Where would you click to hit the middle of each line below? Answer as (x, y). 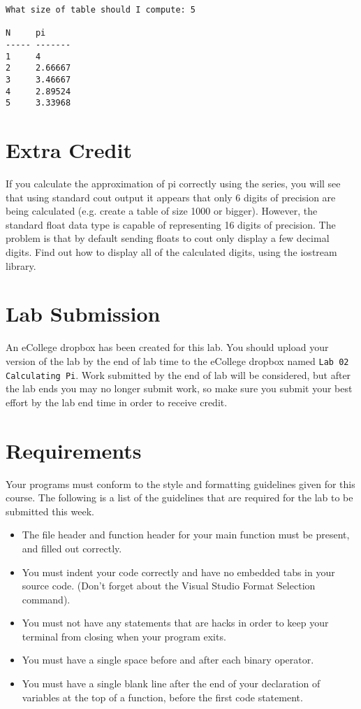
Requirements (74, 450)
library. (21, 265)
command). (46, 599)
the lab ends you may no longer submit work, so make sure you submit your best (179, 388)
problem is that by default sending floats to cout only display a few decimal (168, 238)
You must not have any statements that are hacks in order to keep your (175, 623)
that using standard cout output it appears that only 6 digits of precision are (171, 197)
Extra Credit (69, 150)
